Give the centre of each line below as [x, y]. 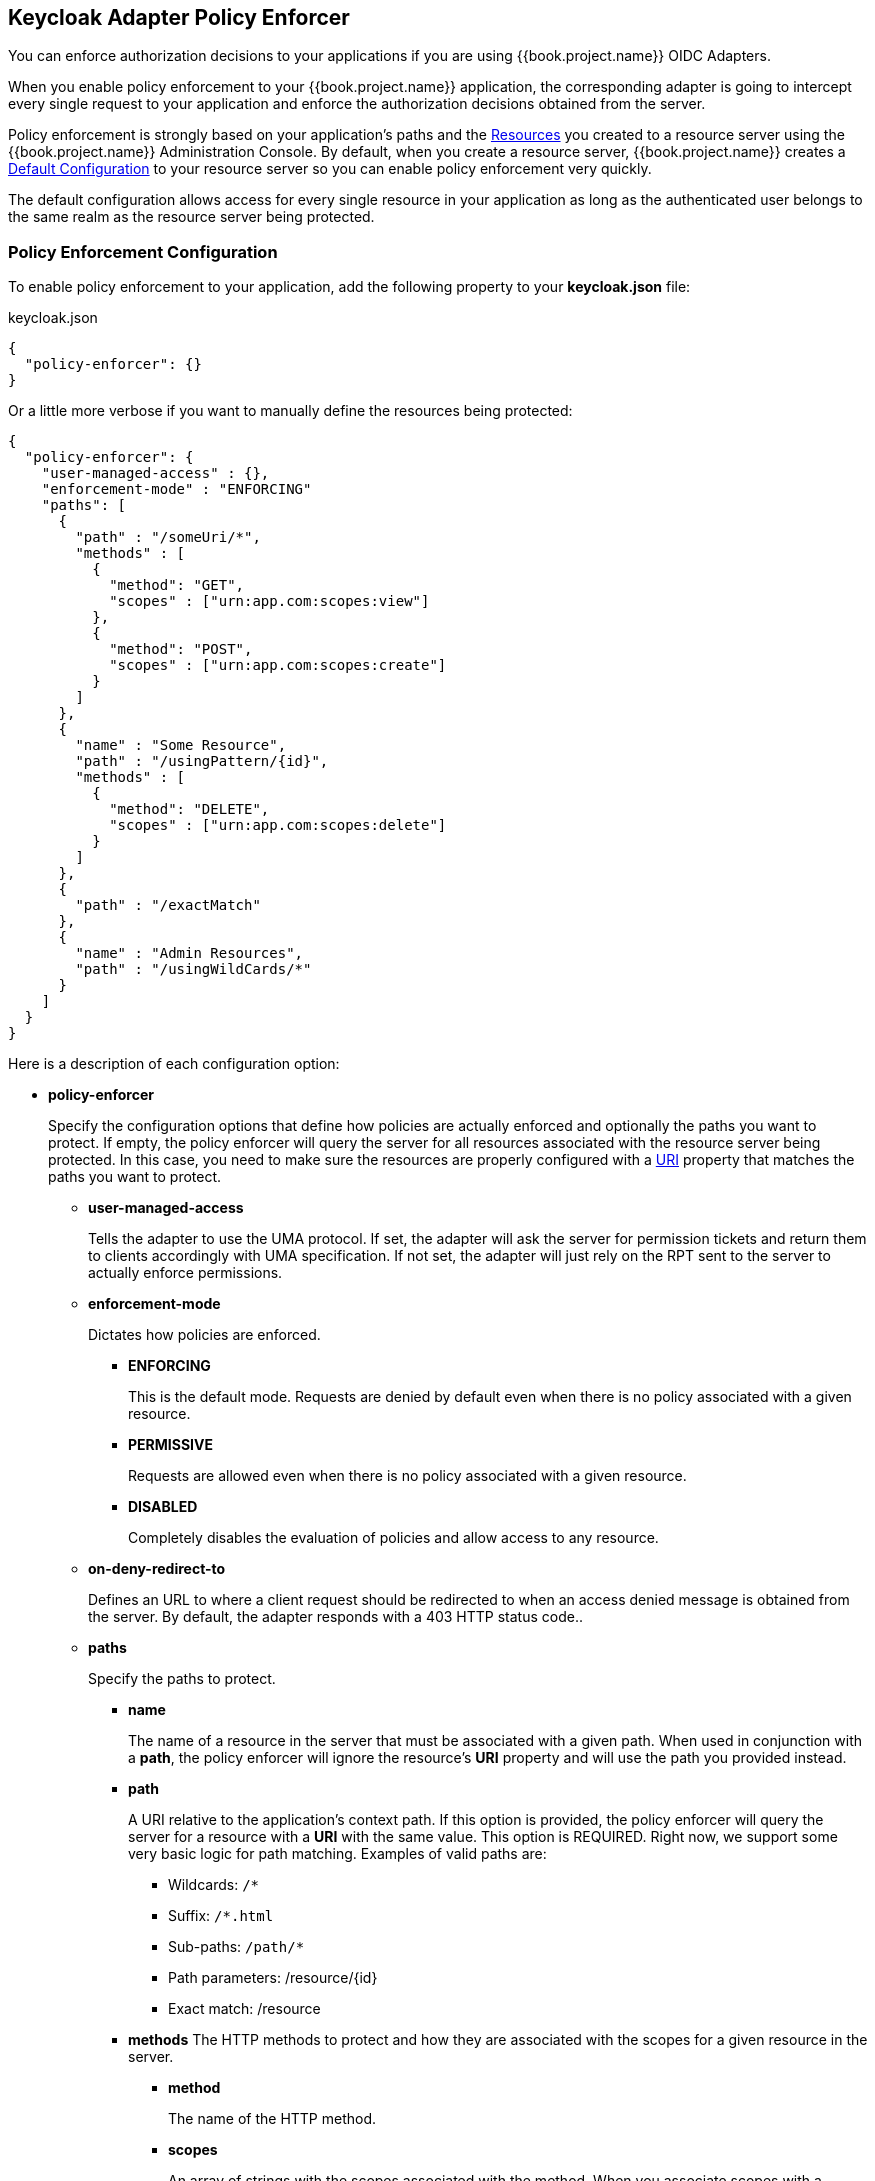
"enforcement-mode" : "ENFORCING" [176, 489]
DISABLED [163, 1507]
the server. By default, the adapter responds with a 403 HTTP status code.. [335, 1617]
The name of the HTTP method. [272, 2119]
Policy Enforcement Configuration [143, 251]
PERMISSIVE [170, 1445]
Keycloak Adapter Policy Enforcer [179, 17]
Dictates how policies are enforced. [204, 1335]
